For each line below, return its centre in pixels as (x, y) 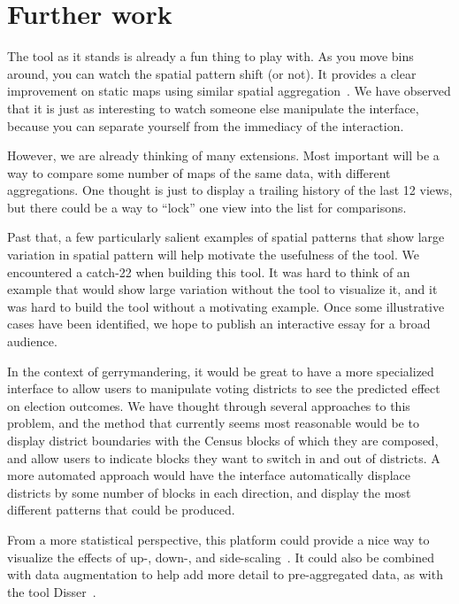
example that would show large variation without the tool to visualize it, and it (222, 289)
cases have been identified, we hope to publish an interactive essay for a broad (219, 324)
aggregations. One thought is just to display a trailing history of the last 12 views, (230, 190)
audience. (32, 341)
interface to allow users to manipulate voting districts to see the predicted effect (224, 388)
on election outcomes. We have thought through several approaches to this (209, 405)
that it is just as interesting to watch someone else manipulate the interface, (213, 108)
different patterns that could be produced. (121, 510)
